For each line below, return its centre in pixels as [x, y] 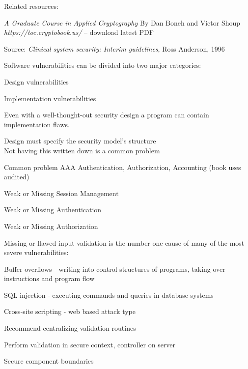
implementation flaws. [37, 124]
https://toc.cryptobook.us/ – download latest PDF [79, 32]
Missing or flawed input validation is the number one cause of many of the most [124, 242]
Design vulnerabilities [36, 81]
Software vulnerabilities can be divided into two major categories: [103, 65]
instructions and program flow [49, 278]
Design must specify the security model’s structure [80, 141]
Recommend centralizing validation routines [70, 328]
